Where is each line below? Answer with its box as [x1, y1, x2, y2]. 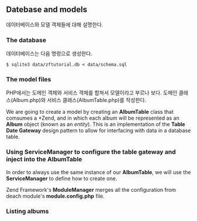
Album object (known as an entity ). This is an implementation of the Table [6, 121, 186, 128]
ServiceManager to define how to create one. [6, 175, 117, 182]
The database [6, 36, 46, 44]
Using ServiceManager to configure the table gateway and [6, 148, 176, 156]
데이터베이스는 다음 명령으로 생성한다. [6, 50, 93, 57]
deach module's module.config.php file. [6, 192, 105, 199]
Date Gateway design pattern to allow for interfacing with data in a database [6, 127, 191, 134]
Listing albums [6, 207, 49, 215]
